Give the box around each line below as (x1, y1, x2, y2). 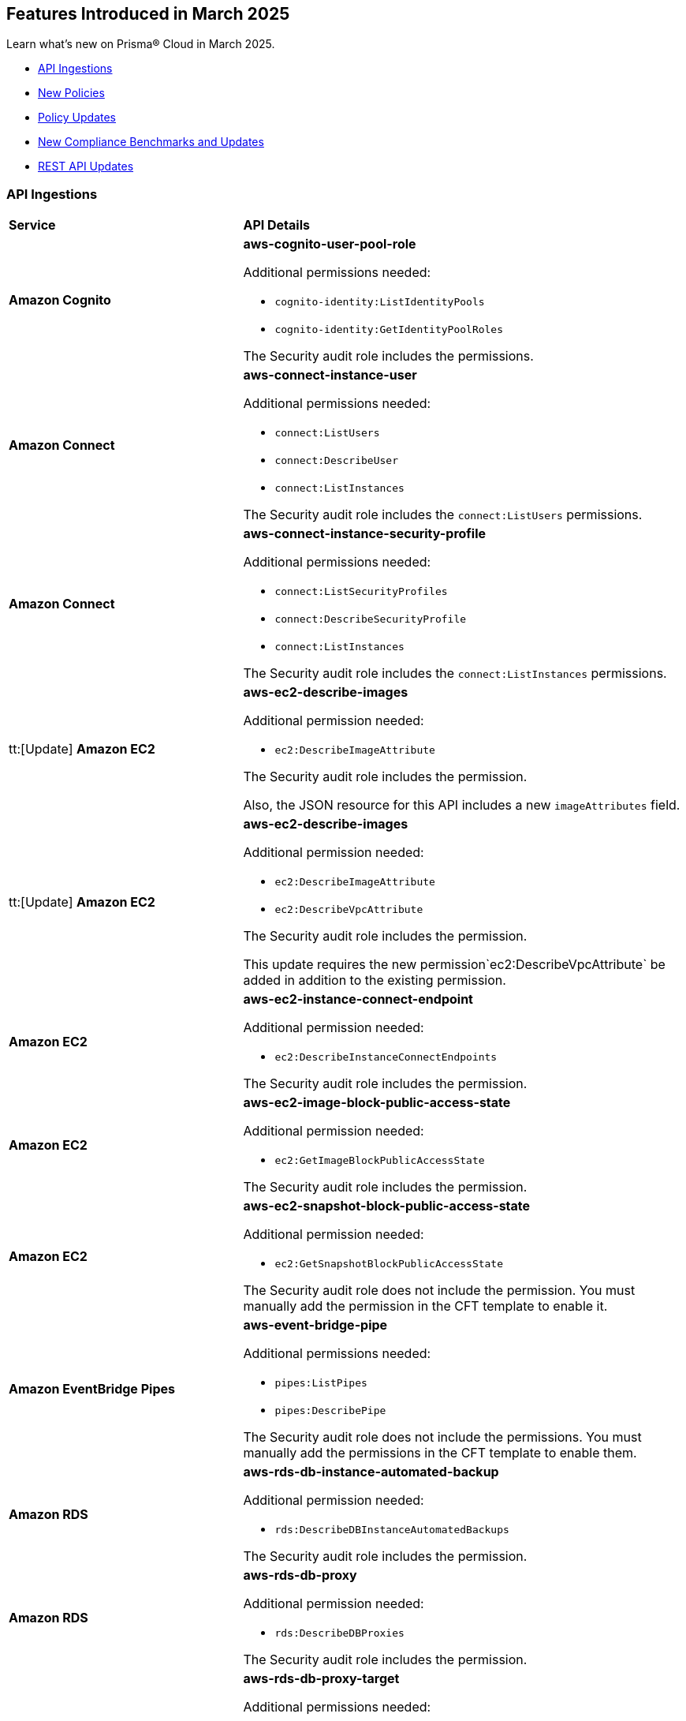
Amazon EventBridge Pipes (9, 1381, 175, 1397)
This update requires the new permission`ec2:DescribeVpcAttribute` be (243, 956, 665, 973)
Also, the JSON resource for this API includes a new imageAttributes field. (243, 797, 680, 814)
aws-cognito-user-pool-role (243, 236, 416, 253)
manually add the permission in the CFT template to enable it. (243, 1298, 608, 1315)
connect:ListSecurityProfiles (274, 586, 448, 598)
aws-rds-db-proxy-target (243, 1670, 400, 1687)
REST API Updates (38, 159, 134, 174)
